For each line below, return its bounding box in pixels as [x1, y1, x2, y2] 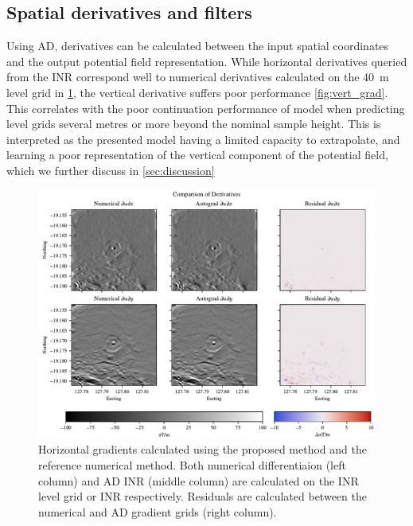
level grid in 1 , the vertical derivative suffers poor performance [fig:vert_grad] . [6, 84, 388, 100]
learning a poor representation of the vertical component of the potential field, [6, 146, 388, 163]
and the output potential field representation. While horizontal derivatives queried [6, 53, 407, 69]
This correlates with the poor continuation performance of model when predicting [6, 99, 405, 116]
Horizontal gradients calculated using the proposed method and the [38, 441, 367, 458]
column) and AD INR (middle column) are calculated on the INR [38, 472, 359, 489]
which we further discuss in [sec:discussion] [6, 162, 215, 178]
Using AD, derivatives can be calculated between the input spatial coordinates [6, 37, 389, 54]
